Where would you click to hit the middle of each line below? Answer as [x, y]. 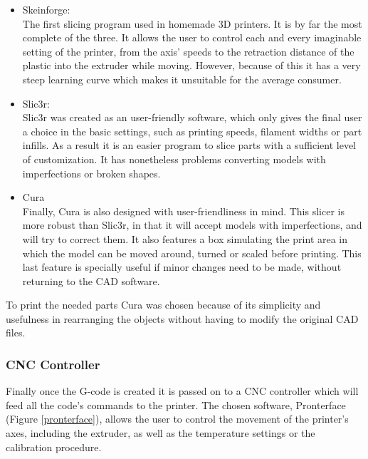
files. [16, 332]
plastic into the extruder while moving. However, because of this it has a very [191, 65]
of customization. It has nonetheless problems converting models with [174, 159]
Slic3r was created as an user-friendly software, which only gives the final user [192, 117]
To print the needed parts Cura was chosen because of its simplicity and [163, 305]
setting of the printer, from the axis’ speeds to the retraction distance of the [188, 51]
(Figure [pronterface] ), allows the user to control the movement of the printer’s [177, 419]
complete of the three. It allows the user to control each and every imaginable [192, 37]
